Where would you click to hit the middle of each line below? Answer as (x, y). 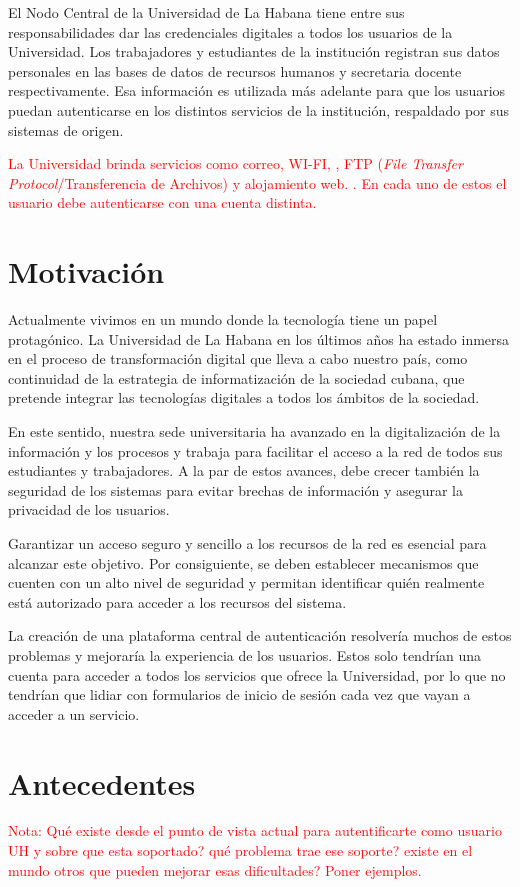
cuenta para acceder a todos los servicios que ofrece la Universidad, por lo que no (257, 674)
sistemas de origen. (66, 129)
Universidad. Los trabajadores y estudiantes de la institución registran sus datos (254, 51)
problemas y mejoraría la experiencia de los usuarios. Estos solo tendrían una (245, 654)
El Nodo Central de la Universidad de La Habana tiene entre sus (206, 12)
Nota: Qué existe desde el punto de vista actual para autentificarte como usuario (255, 830)
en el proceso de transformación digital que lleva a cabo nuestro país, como (238, 358)
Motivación (86, 271)
